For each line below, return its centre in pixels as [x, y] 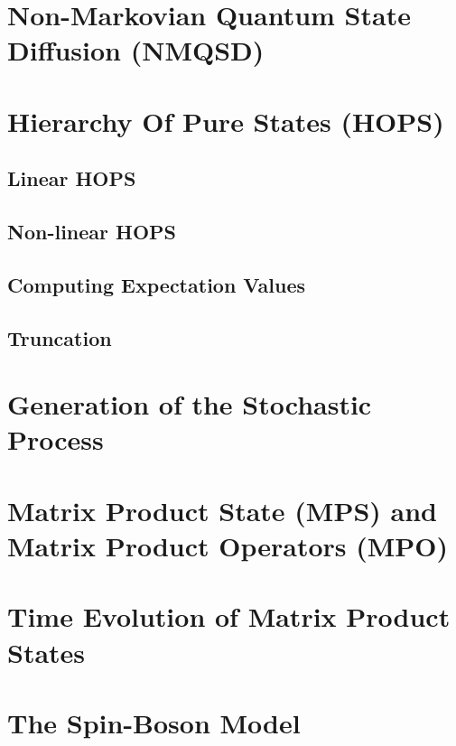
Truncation [60, 337]
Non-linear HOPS [92, 232]
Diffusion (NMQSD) [136, 50]
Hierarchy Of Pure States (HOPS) [226, 121]
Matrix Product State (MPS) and [223, 510]
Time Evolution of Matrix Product [229, 616]
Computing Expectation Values [157, 284]
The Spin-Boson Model [154, 722]
